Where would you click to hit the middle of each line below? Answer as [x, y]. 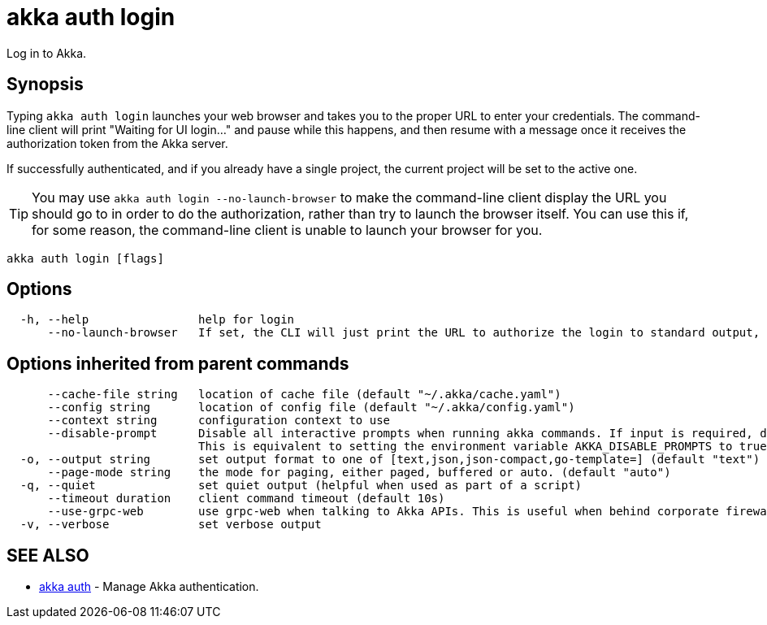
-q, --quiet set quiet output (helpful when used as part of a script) [301, 486]
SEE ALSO [48, 555]
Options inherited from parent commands [178, 363]
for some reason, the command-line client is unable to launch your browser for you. [287, 230]
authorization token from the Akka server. [117, 143]
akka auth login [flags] [85, 258]
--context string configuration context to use [219, 421]
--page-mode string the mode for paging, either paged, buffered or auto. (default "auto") [359, 473]
